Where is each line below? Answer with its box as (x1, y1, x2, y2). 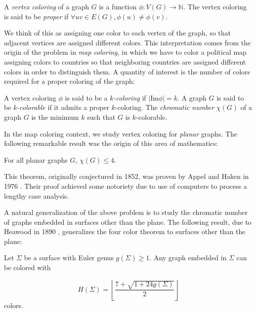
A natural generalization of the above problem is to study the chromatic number (4, 207, 248, 217)
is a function (99, 1, 137, 11)
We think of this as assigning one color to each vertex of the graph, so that (4, 28, 231, 38)
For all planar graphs (4, 154, 68, 165)
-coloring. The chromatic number (115, 102, 214, 112)
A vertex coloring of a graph (4, 1, 89, 11)
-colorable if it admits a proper (17, 102, 110, 112)
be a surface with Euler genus (24, 252, 114, 263)
